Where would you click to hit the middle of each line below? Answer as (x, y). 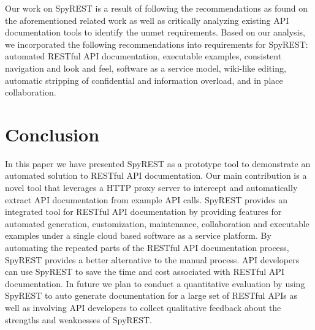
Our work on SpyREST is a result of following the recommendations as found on (156, 8)
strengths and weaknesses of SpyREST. (78, 319)
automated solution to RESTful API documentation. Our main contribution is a (156, 175)
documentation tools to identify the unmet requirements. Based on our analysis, (155, 32)
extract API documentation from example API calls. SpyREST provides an (146, 199)
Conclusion (52, 134)
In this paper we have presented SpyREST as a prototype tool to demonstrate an (158, 163)
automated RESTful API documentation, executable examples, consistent (143, 56)
